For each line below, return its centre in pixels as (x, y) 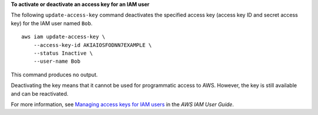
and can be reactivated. (40, 93)
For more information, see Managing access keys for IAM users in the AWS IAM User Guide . (122, 104)
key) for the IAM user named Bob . (52, 23)
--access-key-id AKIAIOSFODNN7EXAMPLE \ (93, 45)
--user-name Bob (57, 61)
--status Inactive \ (63, 53)
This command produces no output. (54, 75)
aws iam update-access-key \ (63, 37)
